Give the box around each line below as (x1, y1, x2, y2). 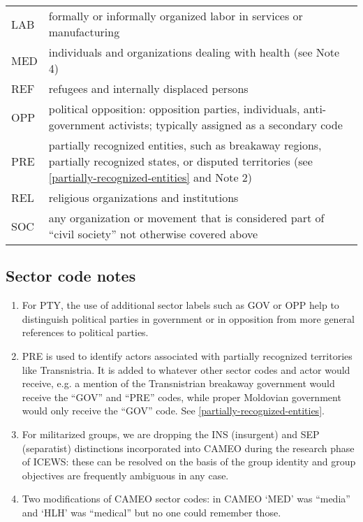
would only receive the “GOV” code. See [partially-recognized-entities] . (22, 403, 325, 418)
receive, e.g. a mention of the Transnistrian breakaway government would (22, 376, 335, 391)
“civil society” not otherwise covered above (48, 226, 258, 242)
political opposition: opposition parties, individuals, (48, 101, 300, 117)
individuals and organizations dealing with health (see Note (48, 44, 340, 60)
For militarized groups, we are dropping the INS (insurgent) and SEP (22, 426, 320, 441)
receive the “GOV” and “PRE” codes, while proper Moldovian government (22, 389, 341, 404)
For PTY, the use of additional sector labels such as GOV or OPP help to (22, 298, 339, 312)
